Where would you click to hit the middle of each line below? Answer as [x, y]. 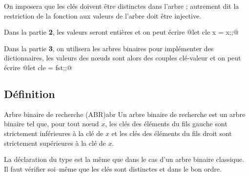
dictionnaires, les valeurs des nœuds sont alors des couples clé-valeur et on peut [123, 58]
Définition [30, 93]
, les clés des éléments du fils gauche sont [166, 124]
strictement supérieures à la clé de [55, 143]
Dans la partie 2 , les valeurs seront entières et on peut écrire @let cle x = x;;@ [121, 32]
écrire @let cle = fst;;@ [38, 67]
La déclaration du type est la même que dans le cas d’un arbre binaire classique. [124, 159]
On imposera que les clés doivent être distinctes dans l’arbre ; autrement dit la [122, 6]
